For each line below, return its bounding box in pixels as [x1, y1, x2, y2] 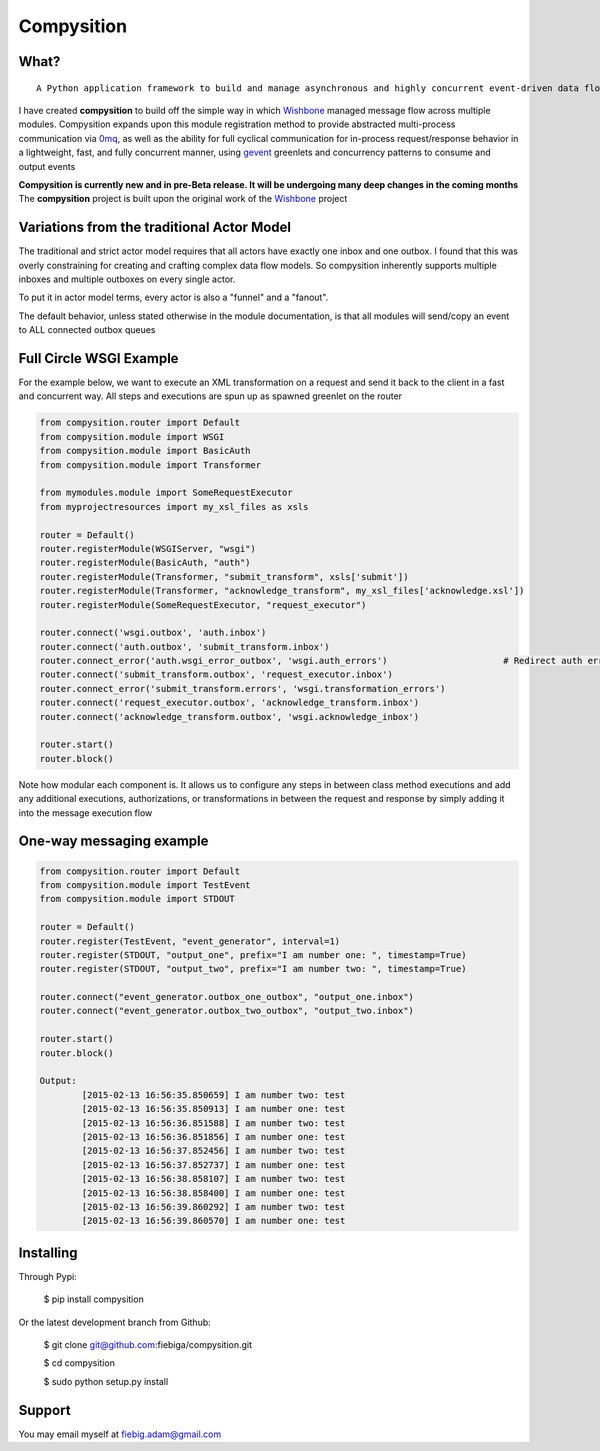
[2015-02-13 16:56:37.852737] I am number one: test [81, 1159, 346, 1170]
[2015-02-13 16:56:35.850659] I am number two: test [81, 1089, 346, 1100]
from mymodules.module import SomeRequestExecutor [39, 487, 294, 499]
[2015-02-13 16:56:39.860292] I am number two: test [81, 1201, 346, 1212]
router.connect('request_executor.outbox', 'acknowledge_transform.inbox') [39, 697, 420, 709]
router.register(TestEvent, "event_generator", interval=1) [39, 935, 341, 947]
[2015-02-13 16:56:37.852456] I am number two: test [81, 1145, 346, 1157]
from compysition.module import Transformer [39, 459, 262, 470]
